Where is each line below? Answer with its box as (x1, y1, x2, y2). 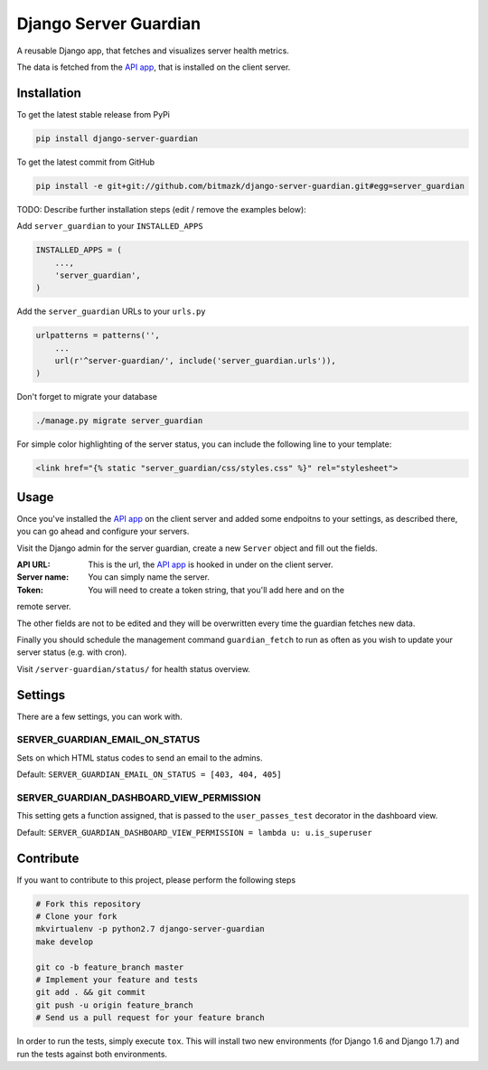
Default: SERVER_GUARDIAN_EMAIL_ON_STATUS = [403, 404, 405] (16, 769, 282, 780)
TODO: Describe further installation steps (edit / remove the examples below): (16, 204, 306, 214)
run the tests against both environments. (16, 1048, 167, 1059)
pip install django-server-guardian (35, 133, 199, 144)
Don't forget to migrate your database (16, 392, 158, 402)
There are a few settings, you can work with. (16, 711, 183, 722)
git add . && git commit (35, 987, 146, 998)
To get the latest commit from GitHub (16, 156, 155, 167)
